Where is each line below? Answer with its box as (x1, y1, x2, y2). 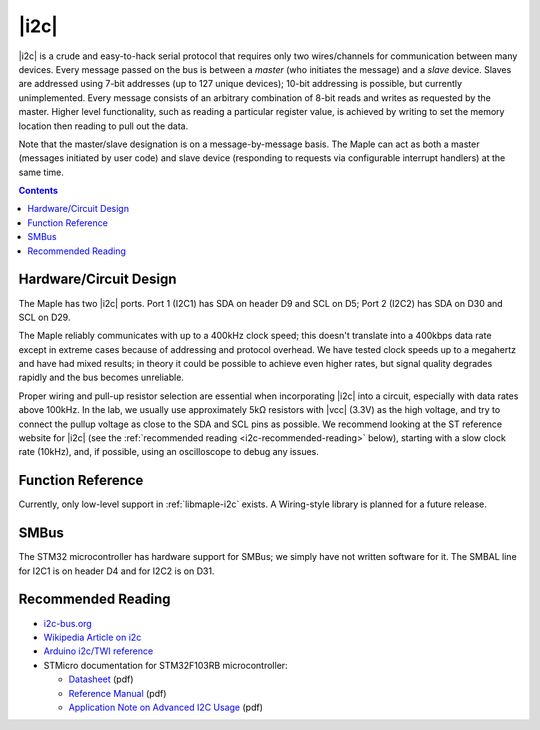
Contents (18, 185, 59, 197)
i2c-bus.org (43, 617, 92, 629)
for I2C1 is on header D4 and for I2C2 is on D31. (18, 565, 215, 577)
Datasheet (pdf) (68, 673, 134, 685)
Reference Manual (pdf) (68, 687, 167, 699)
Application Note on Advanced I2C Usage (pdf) (68, 701, 264, 713)
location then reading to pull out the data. (18, 120, 189, 132)
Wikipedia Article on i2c (43, 631, 142, 643)
